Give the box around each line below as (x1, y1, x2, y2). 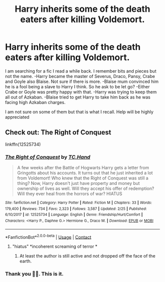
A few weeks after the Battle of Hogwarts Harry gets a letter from (17, 165, 149, 171)
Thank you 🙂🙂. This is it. (5, 271, 64, 278)
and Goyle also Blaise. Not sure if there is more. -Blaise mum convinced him (5, 78, 159, 84)
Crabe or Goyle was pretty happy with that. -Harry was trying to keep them (5, 89, 157, 95)
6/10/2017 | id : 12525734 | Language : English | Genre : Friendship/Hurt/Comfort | (5, 212, 143, 217)
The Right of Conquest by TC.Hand (5, 154, 91, 160)
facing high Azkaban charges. (5, 99, 66, 105)
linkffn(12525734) (5, 141, 41, 147)
